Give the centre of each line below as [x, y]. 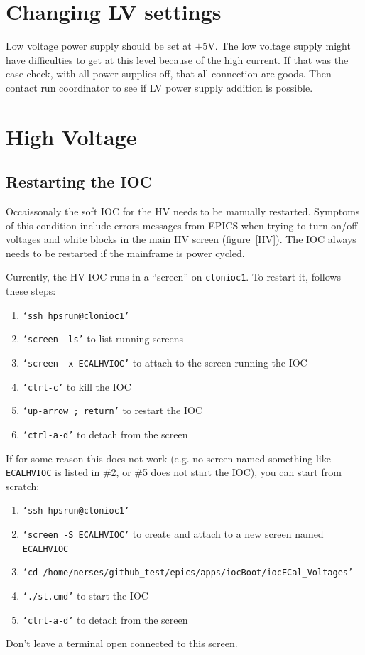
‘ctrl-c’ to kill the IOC [77, 386]
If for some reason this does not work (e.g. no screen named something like [168, 458]
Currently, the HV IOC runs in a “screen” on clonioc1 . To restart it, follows [173, 277]
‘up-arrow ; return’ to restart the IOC [113, 410]
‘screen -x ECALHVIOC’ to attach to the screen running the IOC [165, 363]
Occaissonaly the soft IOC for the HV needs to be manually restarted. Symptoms [183, 211]
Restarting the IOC [79, 182]
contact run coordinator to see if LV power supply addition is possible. [159, 87]
